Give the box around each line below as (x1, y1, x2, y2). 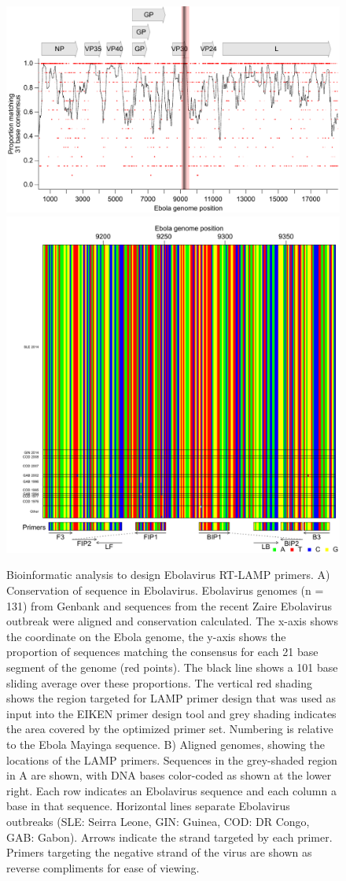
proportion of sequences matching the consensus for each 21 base (6, 643, 318, 660)
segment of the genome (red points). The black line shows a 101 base (6, 659, 338, 676)
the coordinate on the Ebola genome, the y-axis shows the (6, 628, 286, 644)
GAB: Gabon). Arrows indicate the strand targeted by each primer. (6, 828, 333, 845)
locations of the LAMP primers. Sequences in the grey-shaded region (6, 751, 337, 768)
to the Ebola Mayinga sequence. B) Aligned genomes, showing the (6, 735, 326, 752)
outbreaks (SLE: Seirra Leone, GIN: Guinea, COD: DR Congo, (6, 813, 310, 829)
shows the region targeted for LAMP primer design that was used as (6, 690, 337, 706)
